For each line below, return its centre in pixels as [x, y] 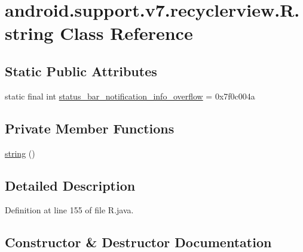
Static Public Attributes [81, 71]
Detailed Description [70, 185]
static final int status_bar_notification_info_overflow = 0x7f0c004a [130, 96]
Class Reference [126, 33]
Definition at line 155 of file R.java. [69, 210]
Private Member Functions [90, 128]
